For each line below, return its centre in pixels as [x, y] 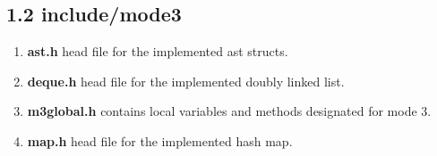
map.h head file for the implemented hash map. [160, 140]
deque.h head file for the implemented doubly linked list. [186, 81]
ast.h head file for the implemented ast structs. [158, 51]
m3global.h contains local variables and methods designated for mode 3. [229, 111]
